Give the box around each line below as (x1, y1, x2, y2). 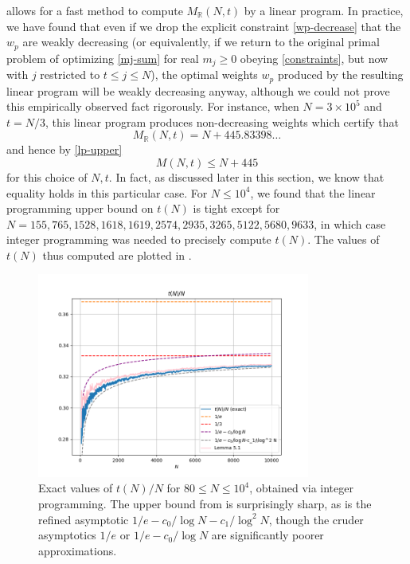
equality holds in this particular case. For (6, 184, 208, 201)
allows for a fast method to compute (6, 2, 183, 18)
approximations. (38, 542, 117, 558)
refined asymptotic (38, 511, 129, 527)
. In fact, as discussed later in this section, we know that (108, 168, 385, 185)
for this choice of (6, 168, 88, 185)
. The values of (307, 231, 380, 248)
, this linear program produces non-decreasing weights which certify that (45, 113, 399, 130)
